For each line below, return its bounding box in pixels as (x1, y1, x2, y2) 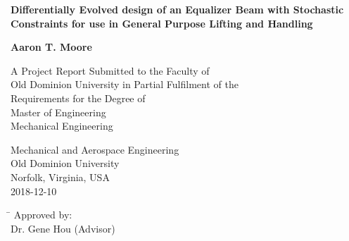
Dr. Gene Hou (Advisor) (11, 221, 115, 235)
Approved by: (13, 207, 72, 222)
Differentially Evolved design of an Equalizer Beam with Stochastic (11, 2, 344, 16)
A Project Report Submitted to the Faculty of (11, 63, 210, 78)
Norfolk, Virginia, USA (11, 169, 110, 184)
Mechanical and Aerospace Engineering (11, 142, 179, 156)
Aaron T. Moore (11, 39, 92, 54)
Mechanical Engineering (11, 118, 113, 133)
